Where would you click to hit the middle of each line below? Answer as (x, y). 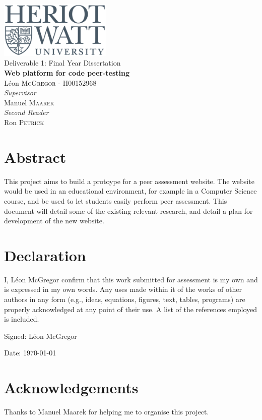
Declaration (45, 255)
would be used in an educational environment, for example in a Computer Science (130, 191)
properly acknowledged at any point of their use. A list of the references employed (131, 309)
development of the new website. (54, 221)
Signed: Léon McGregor (41, 336)
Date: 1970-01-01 (30, 353)
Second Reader (26, 112)
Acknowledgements (71, 387)
